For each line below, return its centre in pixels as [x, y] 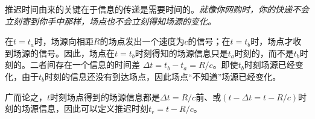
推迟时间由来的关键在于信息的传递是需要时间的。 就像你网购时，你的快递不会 [157, 9]
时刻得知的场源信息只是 [181, 53]
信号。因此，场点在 [76, 53]
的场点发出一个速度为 [142, 41]
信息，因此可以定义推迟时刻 [93, 108]
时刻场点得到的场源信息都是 [105, 96]
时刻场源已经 [269, 65]
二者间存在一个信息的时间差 [85, 65]
